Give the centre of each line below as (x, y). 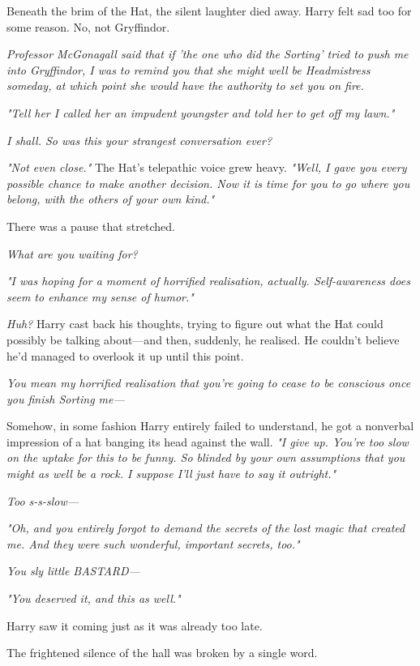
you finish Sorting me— (66, 398)
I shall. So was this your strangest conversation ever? (139, 140)
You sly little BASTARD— (73, 571)
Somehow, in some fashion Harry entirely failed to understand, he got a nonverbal (210, 426)
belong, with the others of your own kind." (111, 199)
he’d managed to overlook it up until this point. (125, 355)
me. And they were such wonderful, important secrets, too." (153, 543)
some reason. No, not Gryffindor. (88, 26)
